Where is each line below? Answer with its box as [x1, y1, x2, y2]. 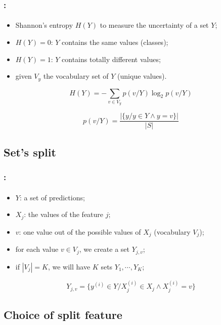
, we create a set [79, 244, 130, 254]
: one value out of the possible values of [19, 226, 141, 237]
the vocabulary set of [43, 71, 109, 81]
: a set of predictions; [19, 192, 85, 202]
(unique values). [117, 71, 167, 81]
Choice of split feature [4, 307, 122, 322]
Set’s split [4, 144, 56, 159]
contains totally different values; [62, 53, 161, 64]
